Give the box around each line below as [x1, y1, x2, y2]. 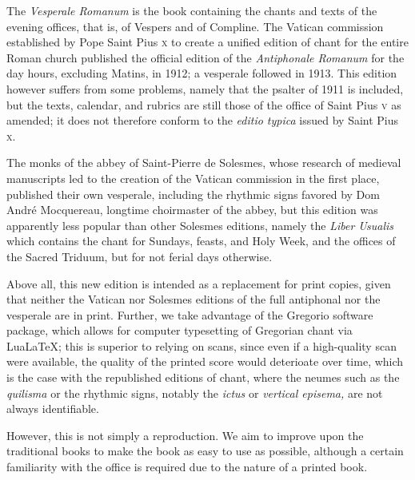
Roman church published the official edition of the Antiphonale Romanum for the [6, 49, 405, 65]
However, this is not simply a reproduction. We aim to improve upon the [6, 426, 364, 443]
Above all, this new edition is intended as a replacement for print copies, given [6, 275, 391, 292]
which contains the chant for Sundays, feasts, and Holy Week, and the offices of [6, 232, 396, 249]
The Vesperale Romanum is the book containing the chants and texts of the [6, 2, 377, 18]
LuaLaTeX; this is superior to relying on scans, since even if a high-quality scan [6, 337, 397, 354]
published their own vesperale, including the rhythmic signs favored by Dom [6, 185, 380, 202]
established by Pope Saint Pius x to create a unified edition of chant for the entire [6, 34, 409, 50]
